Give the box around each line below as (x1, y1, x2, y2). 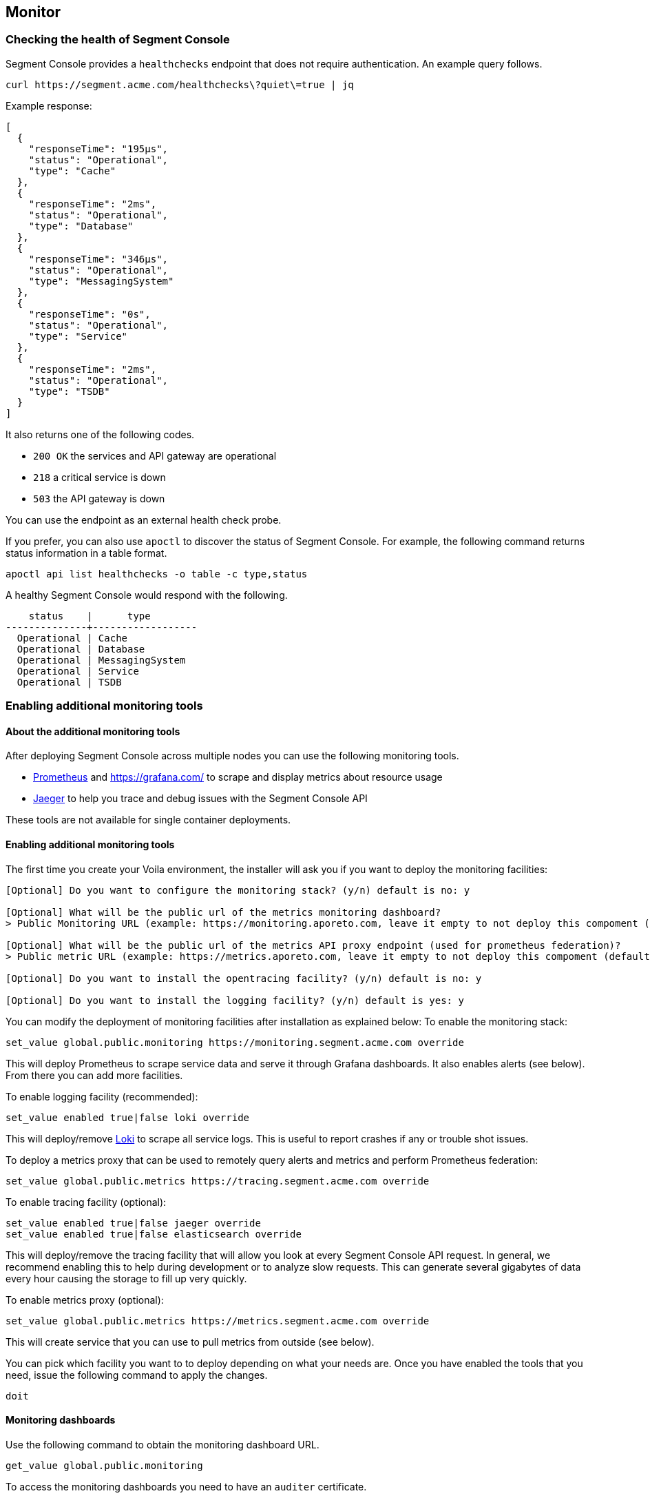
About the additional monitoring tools (6, 725, 180, 737)
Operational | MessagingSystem (17, 654, 186, 666)
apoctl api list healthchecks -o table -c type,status (6, 568, 308, 579)
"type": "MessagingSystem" (28, 275, 174, 287)
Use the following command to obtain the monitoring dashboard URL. (6, 1438, 319, 1450)
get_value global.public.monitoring (6, 1459, 203, 1471)
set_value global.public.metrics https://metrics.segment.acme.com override (6, 1315, 430, 1326)
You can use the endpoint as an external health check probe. (6, 513, 282, 526)
